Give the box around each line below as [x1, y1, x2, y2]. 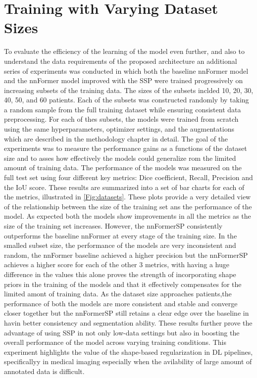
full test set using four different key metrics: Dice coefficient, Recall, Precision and [4, 172, 253, 183]
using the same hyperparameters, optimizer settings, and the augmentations [4, 124, 234, 134]
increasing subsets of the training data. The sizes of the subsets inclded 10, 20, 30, [4, 85, 254, 95]
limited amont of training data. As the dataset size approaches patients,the [4, 288, 232, 299]
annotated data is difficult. [4, 366, 85, 376]
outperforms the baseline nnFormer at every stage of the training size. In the [4, 230, 237, 240]
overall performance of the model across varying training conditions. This [4, 337, 226, 347]
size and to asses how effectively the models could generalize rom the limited [4, 152, 236, 163]
